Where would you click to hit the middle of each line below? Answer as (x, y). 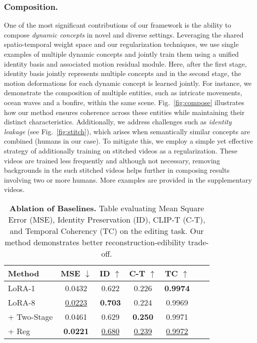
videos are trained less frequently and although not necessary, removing (112, 160)
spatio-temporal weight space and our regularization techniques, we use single (121, 44)
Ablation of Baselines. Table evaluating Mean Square (107, 208)
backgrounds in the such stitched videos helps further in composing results (117, 170)
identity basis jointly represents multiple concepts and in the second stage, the (123, 73)
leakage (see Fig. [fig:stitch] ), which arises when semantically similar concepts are (127, 131)
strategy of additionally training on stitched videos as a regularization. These (121, 150)
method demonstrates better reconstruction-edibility (95, 242)
